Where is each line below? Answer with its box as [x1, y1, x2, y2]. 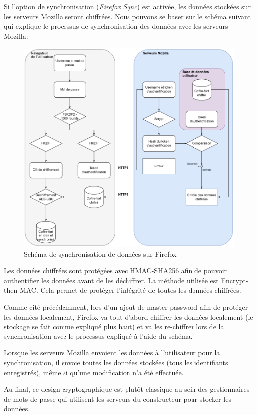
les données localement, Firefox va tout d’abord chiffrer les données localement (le [4, 311, 253, 322]
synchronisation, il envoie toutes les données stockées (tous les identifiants [4, 357, 228, 367]
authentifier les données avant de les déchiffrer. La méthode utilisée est [4, 275, 219, 285]
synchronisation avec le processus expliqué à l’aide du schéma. [4, 331, 193, 341]
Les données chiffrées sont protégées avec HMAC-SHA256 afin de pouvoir [4, 265, 227, 276]
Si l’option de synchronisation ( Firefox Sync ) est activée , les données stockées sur [4, 1, 251, 11]
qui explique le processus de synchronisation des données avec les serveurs [4, 21, 228, 31]
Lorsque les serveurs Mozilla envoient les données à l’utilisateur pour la [4, 347, 220, 358]
